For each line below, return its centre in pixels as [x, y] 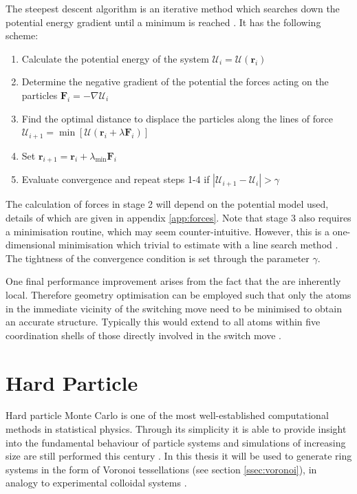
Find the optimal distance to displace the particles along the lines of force [177, 118]
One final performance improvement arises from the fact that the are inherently [173, 281]
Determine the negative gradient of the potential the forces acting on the [175, 82]
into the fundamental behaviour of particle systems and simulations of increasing [176, 442]
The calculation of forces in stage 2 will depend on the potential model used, [167, 204]
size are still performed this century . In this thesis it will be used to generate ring [179, 456]
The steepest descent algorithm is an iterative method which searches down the [173, 8]
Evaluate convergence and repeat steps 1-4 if [116, 179]
